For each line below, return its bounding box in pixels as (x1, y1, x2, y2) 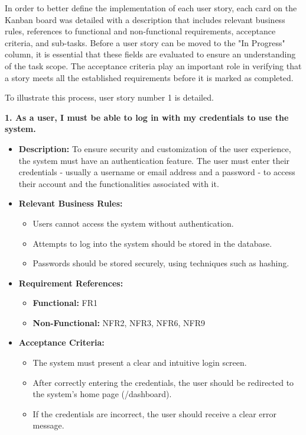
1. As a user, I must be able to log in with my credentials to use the (5, 111, 289, 123)
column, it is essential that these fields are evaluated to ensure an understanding (5, 48, 296, 60)
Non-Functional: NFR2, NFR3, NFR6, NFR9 (32, 316, 205, 328)
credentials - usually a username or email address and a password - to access (18, 166, 295, 178)
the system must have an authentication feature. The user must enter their (18, 154, 290, 166)
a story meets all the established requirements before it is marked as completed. (5, 71, 294, 83)
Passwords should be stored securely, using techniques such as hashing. (32, 257, 289, 269)
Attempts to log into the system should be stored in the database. (32, 237, 272, 249)
